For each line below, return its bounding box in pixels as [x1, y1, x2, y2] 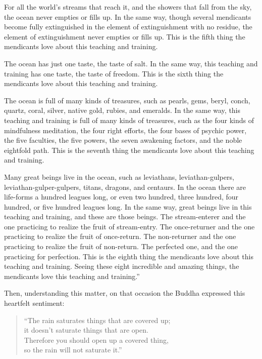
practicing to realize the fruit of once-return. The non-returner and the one [4, 231, 236, 242]
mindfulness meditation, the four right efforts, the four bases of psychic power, [4, 125, 247, 135]
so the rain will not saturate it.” [24, 344, 122, 355]
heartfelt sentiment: [4, 298, 65, 308]
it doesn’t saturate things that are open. [24, 325, 148, 335]
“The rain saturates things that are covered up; [24, 314, 171, 325]
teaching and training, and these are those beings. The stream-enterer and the [4, 211, 246, 222]
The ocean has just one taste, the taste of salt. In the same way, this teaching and [4, 58, 258, 68]
